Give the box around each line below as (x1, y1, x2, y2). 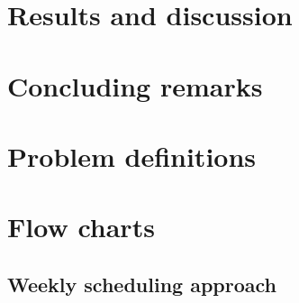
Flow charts (7, 208, 155, 245)
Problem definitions (7, 137, 257, 174)
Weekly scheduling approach (7, 270, 276, 298)
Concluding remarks (7, 67, 263, 104)
